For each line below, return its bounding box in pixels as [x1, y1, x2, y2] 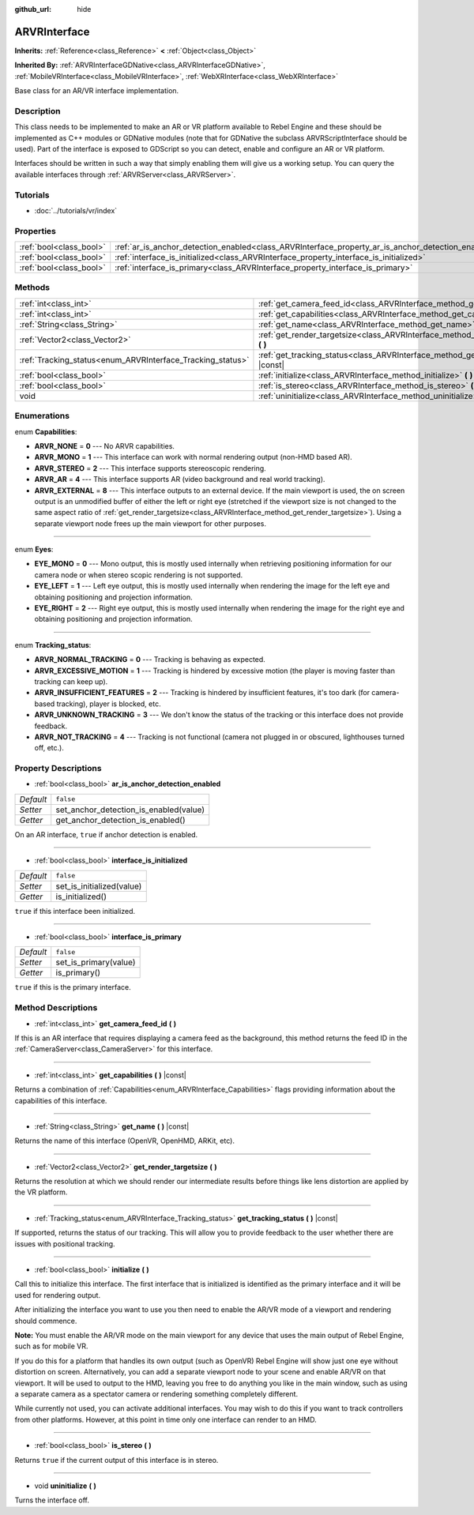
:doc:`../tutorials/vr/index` [34, 205, 118, 215]
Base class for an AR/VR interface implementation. [14, 86, 179, 96]
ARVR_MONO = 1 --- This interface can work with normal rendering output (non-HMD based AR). [34, 453, 353, 462]
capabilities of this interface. [14, 1096, 107, 1105]
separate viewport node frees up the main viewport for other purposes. [34, 518, 266, 528]
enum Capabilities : [14, 427, 77, 436]
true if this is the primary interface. [14, 983, 131, 992]
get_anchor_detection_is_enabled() [55, 814, 186, 825]
